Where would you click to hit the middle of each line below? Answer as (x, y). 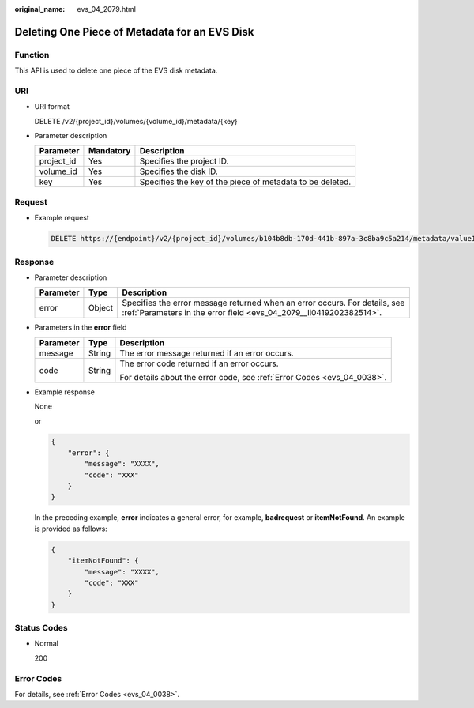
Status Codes (41, 628)
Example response (64, 392)
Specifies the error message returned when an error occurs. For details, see (263, 303)
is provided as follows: (71, 529)
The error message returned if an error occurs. (207, 353)
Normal (46, 643)
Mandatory (109, 151)
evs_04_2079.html (106, 9)
